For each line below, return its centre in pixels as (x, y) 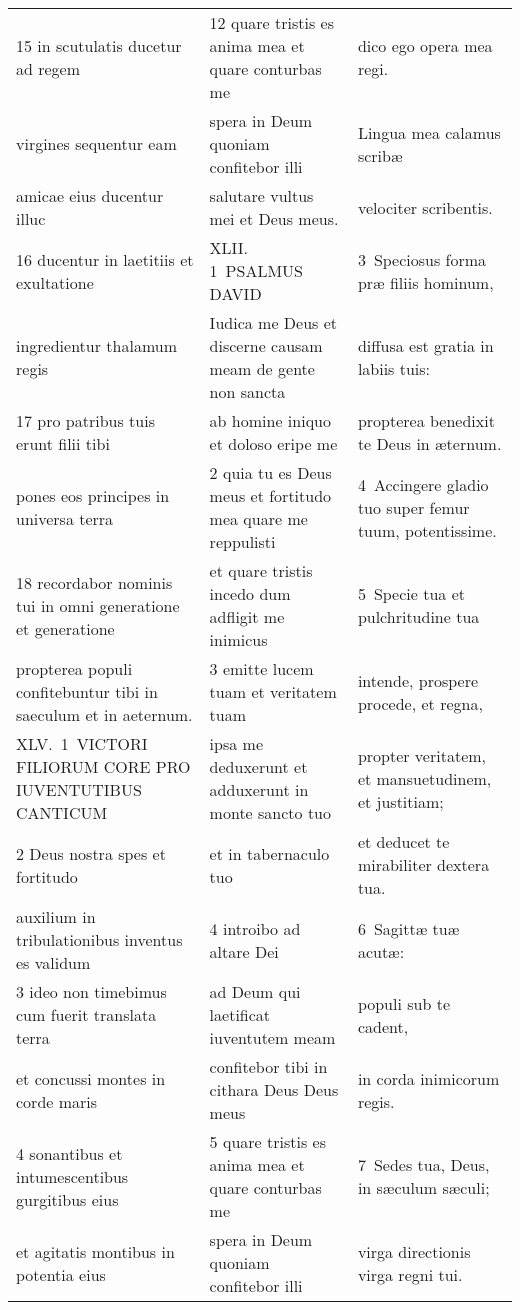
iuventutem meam (272, 1037)
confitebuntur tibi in (87, 691)
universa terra (65, 518)
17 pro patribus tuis (85, 420)
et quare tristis (261, 570)
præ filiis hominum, (425, 282)
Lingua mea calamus (429, 132)
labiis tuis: (394, 368)
